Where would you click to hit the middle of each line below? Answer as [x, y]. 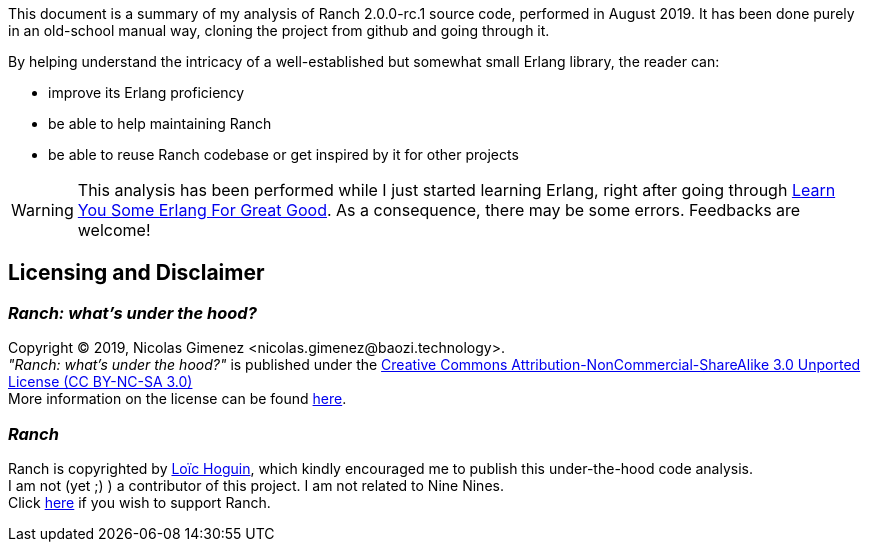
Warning [42, 210]
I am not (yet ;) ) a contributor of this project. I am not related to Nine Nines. [256, 485]
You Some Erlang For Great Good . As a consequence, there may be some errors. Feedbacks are [439, 210]
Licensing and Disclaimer [136, 273]
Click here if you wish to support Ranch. [139, 502]
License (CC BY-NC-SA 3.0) [100, 382]
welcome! [114, 230]
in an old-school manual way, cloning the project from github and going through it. [279, 30]
